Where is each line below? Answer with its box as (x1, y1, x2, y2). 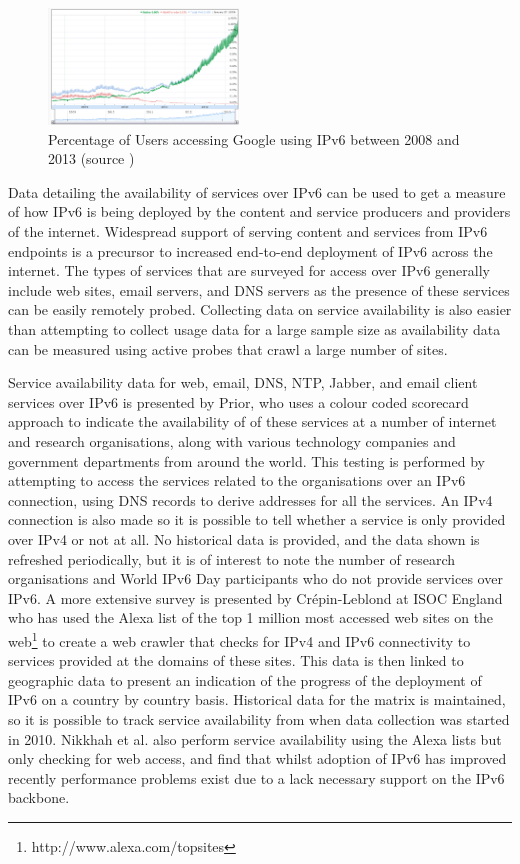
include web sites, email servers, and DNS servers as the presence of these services (8, 279, 510, 300)
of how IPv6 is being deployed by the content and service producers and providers (8, 201, 511, 222)
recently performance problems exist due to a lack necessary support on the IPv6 (8, 767, 505, 788)
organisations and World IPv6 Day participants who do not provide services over (8, 568, 503, 589)
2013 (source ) (48, 148, 135, 169)
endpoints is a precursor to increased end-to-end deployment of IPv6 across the (8, 240, 493, 261)
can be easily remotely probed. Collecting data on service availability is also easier (8, 299, 512, 320)
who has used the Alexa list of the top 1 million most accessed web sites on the (8, 607, 494, 628)
